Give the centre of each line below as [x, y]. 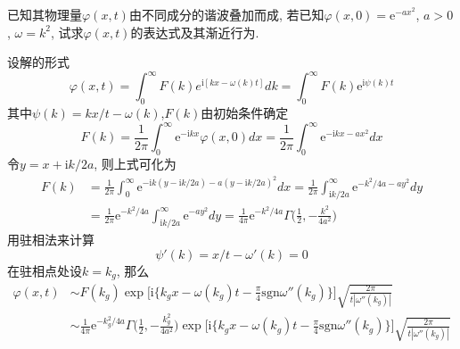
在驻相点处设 [45, 270]
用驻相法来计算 [51, 240]
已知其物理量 [45, 14]
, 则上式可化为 [135, 163]
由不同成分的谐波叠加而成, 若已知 [226, 14]
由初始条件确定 [245, 113]
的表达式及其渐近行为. [195, 32]
